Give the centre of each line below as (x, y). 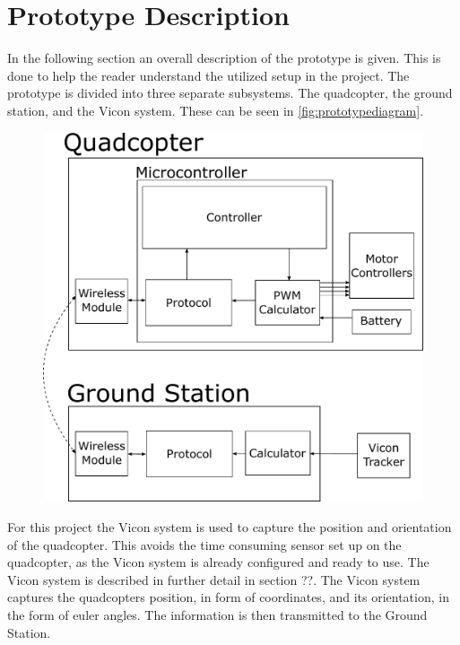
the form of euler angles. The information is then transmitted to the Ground (217, 615)
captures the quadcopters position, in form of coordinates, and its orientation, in (228, 597)
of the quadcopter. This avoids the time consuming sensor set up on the (204, 544)
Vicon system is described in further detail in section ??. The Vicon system (214, 579)
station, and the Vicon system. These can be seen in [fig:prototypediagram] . (216, 110)
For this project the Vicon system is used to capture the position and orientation (230, 527)
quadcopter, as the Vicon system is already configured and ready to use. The (218, 562)
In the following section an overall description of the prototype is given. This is (224, 58)
